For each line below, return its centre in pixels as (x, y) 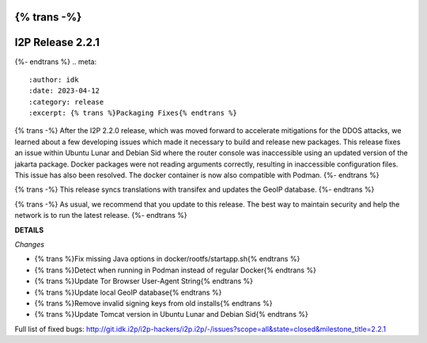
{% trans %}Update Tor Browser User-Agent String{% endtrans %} (144, 281)
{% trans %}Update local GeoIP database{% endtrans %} (128, 292)
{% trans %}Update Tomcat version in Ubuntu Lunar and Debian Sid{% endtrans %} (171, 314)
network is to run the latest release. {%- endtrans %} (101, 215)
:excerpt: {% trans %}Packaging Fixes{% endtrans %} (133, 113)
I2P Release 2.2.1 (57, 42)
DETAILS (29, 230)
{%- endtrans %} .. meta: (56, 61)
